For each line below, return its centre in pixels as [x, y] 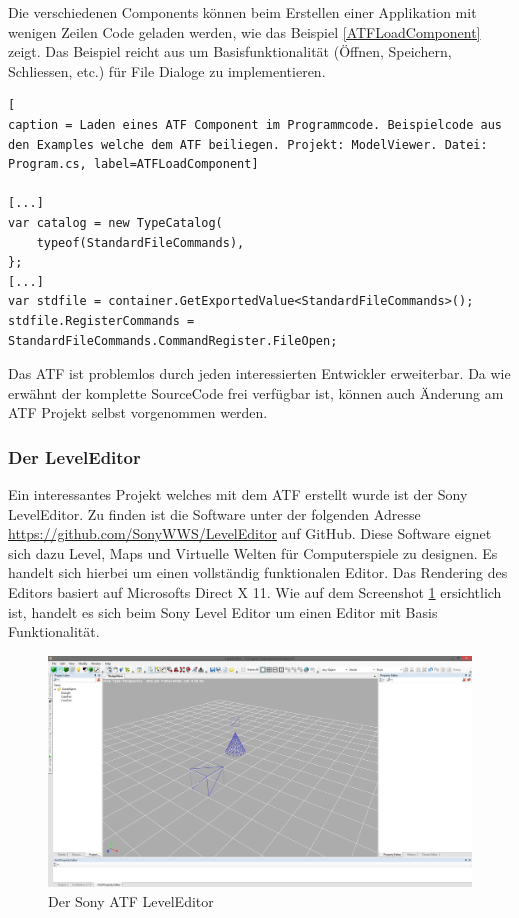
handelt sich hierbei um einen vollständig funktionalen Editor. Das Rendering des [258, 572]
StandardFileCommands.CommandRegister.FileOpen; [173, 340]
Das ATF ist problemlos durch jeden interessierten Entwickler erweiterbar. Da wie [259, 373]
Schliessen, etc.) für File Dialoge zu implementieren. [167, 70]
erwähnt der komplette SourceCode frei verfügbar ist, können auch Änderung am [256, 392]
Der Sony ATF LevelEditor [131, 900]
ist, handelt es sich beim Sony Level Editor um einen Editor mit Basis [223, 611]
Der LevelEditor [74, 456]
